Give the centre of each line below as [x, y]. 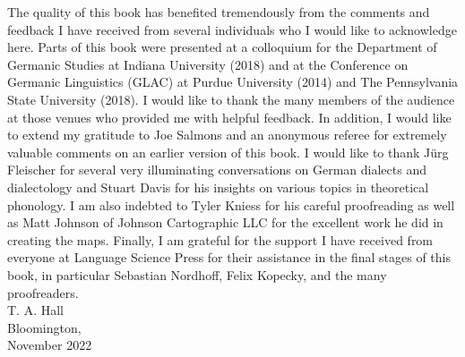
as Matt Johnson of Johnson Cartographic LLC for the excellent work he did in [225, 222]
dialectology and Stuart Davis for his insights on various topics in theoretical [218, 187]
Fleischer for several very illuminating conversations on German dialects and [217, 170]
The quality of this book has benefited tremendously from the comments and [219, 12]
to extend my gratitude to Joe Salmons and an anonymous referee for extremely [227, 135]
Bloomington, [44, 327]
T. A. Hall [35, 310]
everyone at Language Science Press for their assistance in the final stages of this [229, 257]
